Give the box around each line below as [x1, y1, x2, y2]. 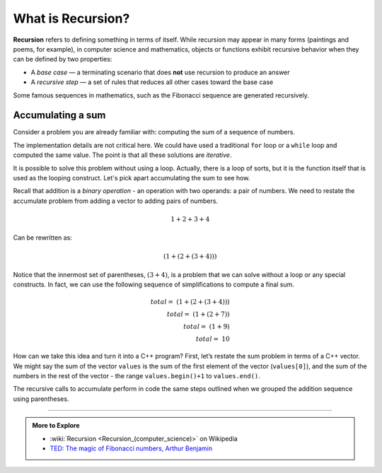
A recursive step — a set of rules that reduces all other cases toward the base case [30, 78, 274, 86]
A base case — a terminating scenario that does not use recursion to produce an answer [30, 68, 290, 76]
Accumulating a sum [13, 110, 106, 122]
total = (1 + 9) [183, 322, 230, 331]
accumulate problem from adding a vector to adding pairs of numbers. [13, 197, 219, 205]
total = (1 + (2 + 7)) [166, 310, 230, 318]
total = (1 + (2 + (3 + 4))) [150, 298, 230, 306]
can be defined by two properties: [13, 55, 112, 64]
